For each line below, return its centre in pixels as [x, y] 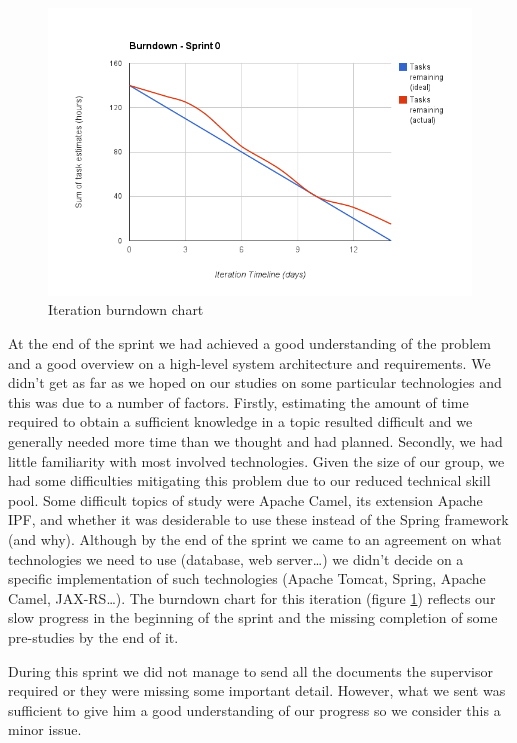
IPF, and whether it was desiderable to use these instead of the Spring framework [258, 519]
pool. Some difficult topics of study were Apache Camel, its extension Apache [245, 499]
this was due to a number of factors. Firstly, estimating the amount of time [238, 401]
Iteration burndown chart [126, 309]
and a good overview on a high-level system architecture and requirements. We [249, 362]
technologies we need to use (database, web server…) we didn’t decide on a [236, 558]
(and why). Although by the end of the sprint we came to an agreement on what [255, 538]
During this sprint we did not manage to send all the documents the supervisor [250, 670]
